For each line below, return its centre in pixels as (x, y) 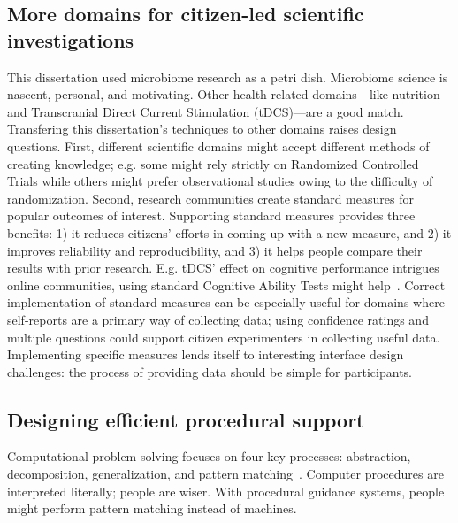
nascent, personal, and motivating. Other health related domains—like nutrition (224, 94)
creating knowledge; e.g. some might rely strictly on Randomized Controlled (213, 163)
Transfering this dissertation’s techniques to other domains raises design (202, 129)
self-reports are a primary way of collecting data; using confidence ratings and (218, 319)
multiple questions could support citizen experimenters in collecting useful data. (224, 337)
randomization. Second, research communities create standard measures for (210, 198)
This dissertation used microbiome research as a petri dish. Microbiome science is (228, 77)
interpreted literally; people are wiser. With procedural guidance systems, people (226, 491)
